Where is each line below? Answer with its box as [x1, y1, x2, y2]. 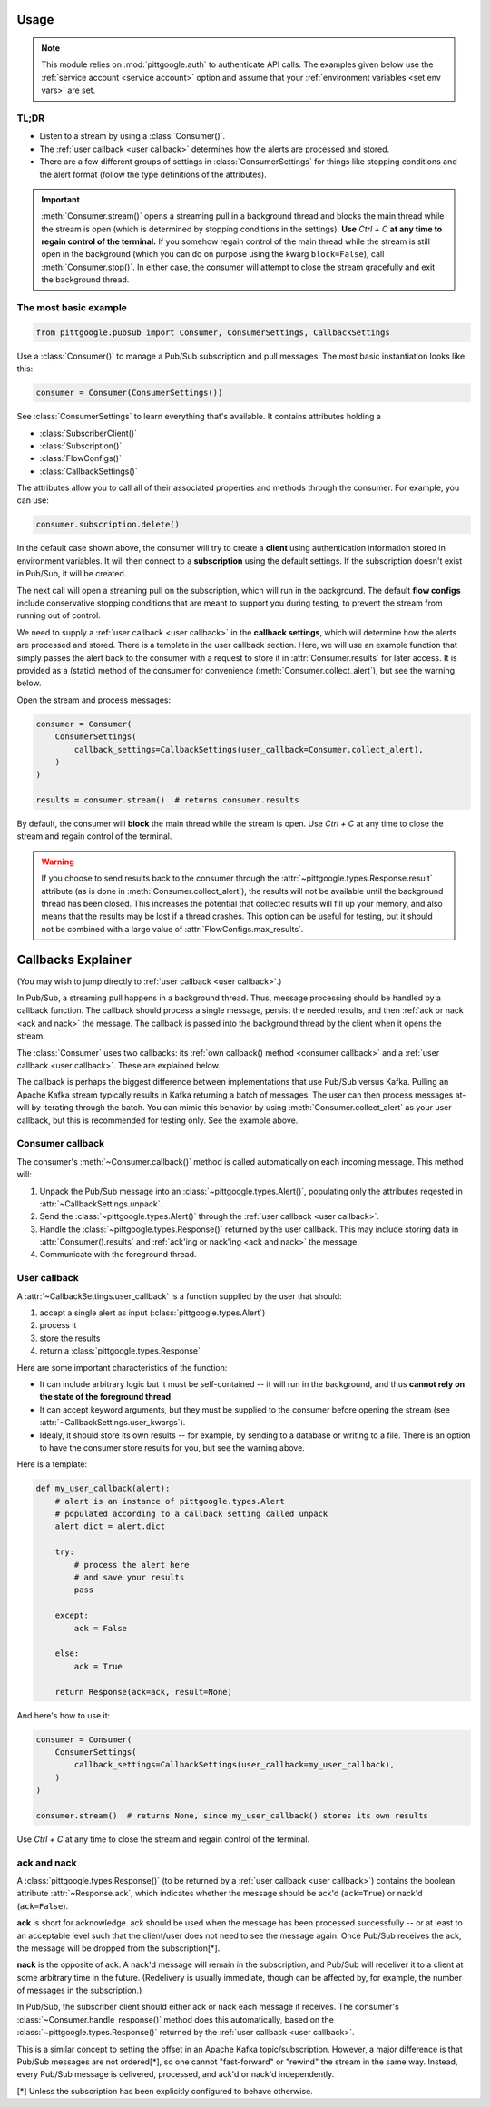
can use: [16, 495, 50, 506]
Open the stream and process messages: [16, 694, 171, 705]
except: [54, 1610, 90, 1620]
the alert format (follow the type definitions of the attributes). [39, 169, 267, 180]
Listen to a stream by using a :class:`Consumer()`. [39, 131, 226, 142]
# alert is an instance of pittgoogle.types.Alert [54, 1496, 285, 1506]
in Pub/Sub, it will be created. [16, 568, 127, 579]
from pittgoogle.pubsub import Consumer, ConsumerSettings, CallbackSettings [35, 327, 390, 338]
